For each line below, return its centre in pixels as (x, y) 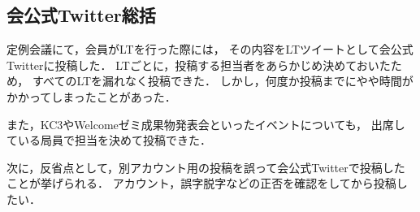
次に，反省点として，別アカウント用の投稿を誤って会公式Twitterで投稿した (206, 167)
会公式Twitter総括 (81, 15)
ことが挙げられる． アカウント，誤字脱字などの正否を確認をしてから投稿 (201, 183)
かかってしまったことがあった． (91, 96)
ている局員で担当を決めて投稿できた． (109, 140)
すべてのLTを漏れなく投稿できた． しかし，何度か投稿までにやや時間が (223, 81)
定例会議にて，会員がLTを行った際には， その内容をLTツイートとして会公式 (210, 49)
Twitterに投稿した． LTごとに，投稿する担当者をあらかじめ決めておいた (199, 65)
